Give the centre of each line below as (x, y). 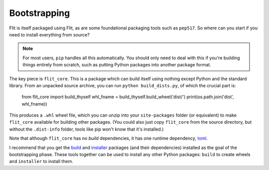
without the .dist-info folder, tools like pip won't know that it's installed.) (86, 129)
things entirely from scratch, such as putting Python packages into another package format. (117, 65)
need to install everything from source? (49, 34)
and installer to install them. (41, 162)
